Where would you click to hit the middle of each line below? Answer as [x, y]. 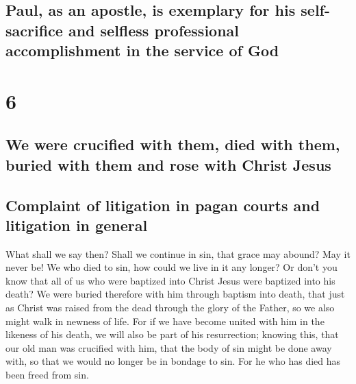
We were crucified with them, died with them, [173, 144]
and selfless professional [154, 30]
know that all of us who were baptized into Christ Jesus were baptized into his [170, 280]
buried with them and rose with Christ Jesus [168, 164]
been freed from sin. [47, 375]
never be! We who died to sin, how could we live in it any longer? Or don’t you [171, 267]
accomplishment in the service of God [142, 50]
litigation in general [77, 225]
